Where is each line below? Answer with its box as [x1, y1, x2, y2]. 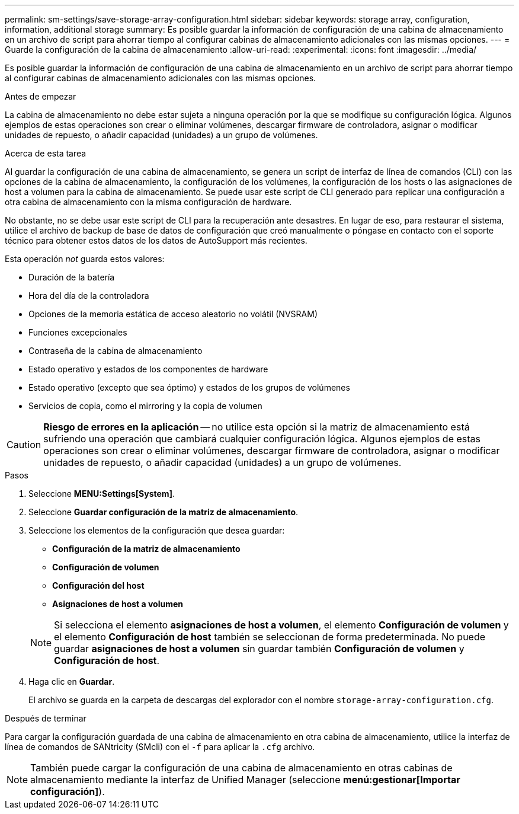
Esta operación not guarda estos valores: [5, 254, 165, 264]
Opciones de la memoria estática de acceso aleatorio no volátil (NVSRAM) [28, 309, 318, 319]
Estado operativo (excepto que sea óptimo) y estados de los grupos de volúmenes [28, 382, 350, 392]
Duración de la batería [28, 272, 115, 282]
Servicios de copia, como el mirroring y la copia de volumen [28, 401, 262, 411]
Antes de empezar [5, 91, 76, 101]
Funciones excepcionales [28, 327, 127, 337]
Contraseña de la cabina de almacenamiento [28, 346, 203, 356]
